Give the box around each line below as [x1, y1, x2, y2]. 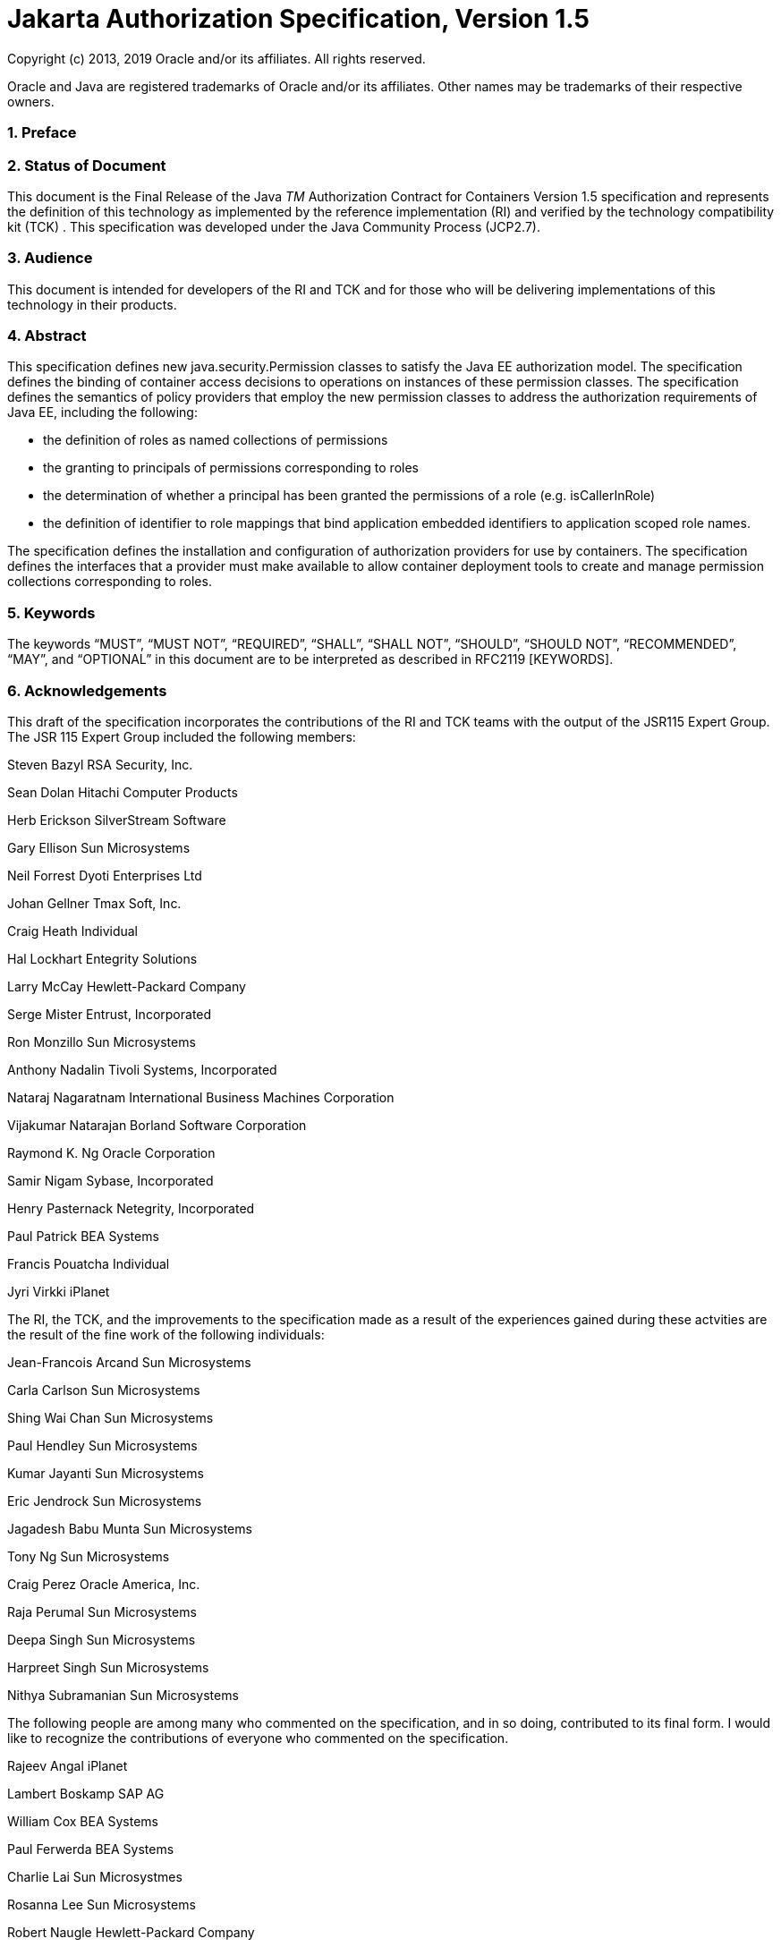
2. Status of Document [7, 156, 166, 174]
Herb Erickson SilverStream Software [7, 812, 226, 828]
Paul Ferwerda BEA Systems [7, 1841, 174, 1857]
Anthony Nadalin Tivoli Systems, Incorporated [7, 1061, 277, 1077]
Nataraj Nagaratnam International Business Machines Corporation [7, 1089, 395, 1105]
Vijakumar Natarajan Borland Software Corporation [7, 1117, 307, 1133]
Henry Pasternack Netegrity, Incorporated [7, 1200, 255, 1216]
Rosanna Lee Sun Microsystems [7, 1896, 196, 1912]
